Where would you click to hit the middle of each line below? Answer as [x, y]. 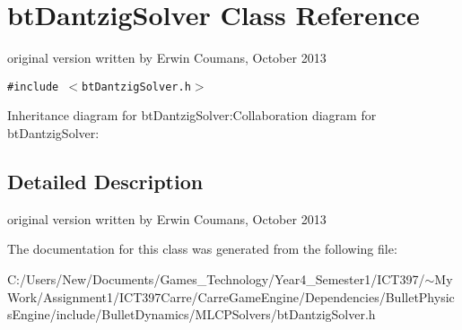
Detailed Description [105, 181]
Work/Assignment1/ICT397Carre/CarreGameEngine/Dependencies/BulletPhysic [231, 296]
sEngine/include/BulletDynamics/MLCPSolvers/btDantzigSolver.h [192, 314]
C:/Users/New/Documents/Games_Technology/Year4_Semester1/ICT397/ [216, 278]
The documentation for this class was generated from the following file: [202, 249]
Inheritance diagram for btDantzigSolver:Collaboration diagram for [192, 115]
